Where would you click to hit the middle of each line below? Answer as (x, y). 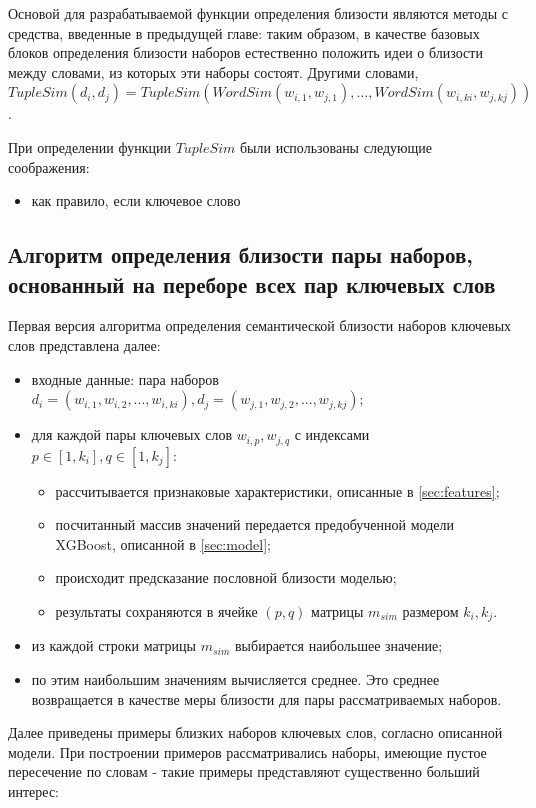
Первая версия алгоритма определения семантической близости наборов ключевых (260, 325)
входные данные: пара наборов (125, 378)
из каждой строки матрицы (113, 645)
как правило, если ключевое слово (136, 200)
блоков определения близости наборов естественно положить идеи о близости (245, 52)
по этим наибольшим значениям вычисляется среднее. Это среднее (235, 679)
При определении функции (89, 146)
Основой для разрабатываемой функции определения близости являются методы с (258, 13)
